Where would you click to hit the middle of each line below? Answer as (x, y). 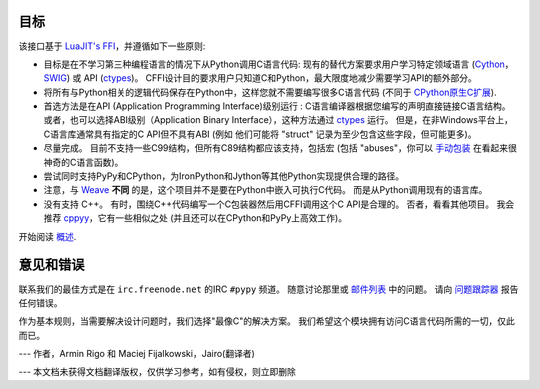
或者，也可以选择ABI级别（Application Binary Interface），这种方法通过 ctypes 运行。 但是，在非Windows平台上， (278, 120)
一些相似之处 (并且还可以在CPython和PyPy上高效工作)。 (231, 218)
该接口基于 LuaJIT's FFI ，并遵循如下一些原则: (112, 46)
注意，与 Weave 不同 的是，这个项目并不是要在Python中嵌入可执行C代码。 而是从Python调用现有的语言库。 (265, 190)
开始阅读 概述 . (47, 236)
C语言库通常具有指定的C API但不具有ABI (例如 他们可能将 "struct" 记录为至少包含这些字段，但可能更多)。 (260, 134)
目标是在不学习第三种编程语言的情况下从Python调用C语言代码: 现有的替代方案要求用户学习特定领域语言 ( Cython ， (278, 64)
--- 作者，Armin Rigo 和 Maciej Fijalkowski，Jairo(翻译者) (136, 354)
